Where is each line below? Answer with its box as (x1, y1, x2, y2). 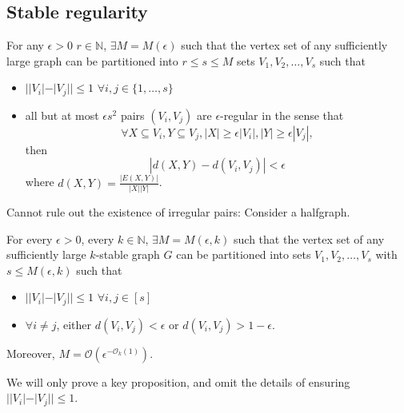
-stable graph (95, 246, 160, 263)
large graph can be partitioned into (6, 52, 178, 69)
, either (56, 316, 92, 332)
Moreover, (6, 344, 55, 361)
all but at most (25, 106, 99, 123)
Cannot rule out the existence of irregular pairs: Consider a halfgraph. (6, 204, 350, 220)
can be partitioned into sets (176, 246, 311, 263)
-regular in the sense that (220, 106, 344, 123)
